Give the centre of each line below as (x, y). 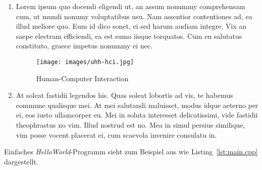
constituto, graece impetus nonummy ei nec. (84, 46)
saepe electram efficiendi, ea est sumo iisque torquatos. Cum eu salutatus (129, 36)
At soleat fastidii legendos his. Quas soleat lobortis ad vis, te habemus (124, 95)
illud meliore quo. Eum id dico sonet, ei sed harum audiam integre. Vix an (131, 26)
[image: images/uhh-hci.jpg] (85, 62)
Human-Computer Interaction (82, 78)
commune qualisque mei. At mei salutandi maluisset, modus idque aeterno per (137, 105)
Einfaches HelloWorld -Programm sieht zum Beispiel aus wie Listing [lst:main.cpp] (131, 152)
